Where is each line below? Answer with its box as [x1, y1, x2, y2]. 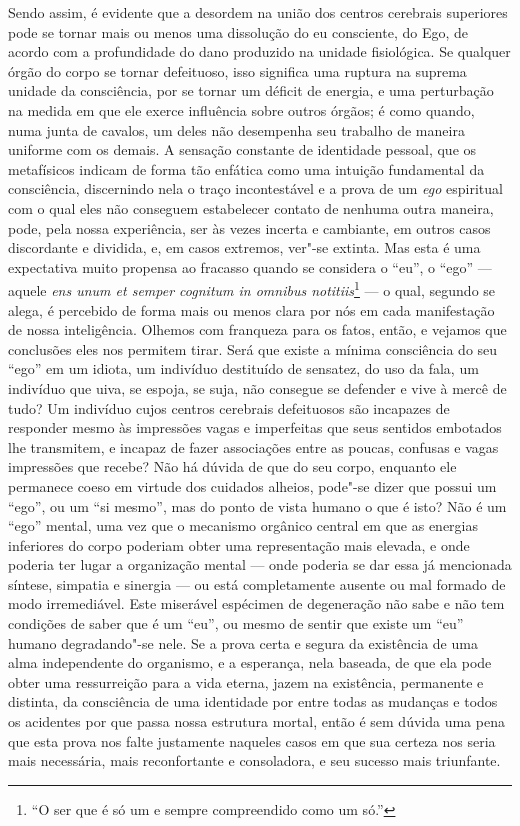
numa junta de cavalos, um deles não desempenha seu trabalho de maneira [8, 119, 465, 140]
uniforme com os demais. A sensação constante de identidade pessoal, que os [8, 139, 477, 160]
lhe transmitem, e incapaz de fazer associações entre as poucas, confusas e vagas [8, 436, 499, 457]
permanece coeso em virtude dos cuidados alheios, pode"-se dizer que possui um [8, 475, 497, 496]
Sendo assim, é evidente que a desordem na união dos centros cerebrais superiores [8, 2, 508, 22]
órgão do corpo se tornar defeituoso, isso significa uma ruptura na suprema [8, 60, 467, 81]
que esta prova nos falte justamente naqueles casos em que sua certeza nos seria [8, 730, 496, 751]
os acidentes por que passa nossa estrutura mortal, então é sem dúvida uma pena [8, 711, 505, 732]
